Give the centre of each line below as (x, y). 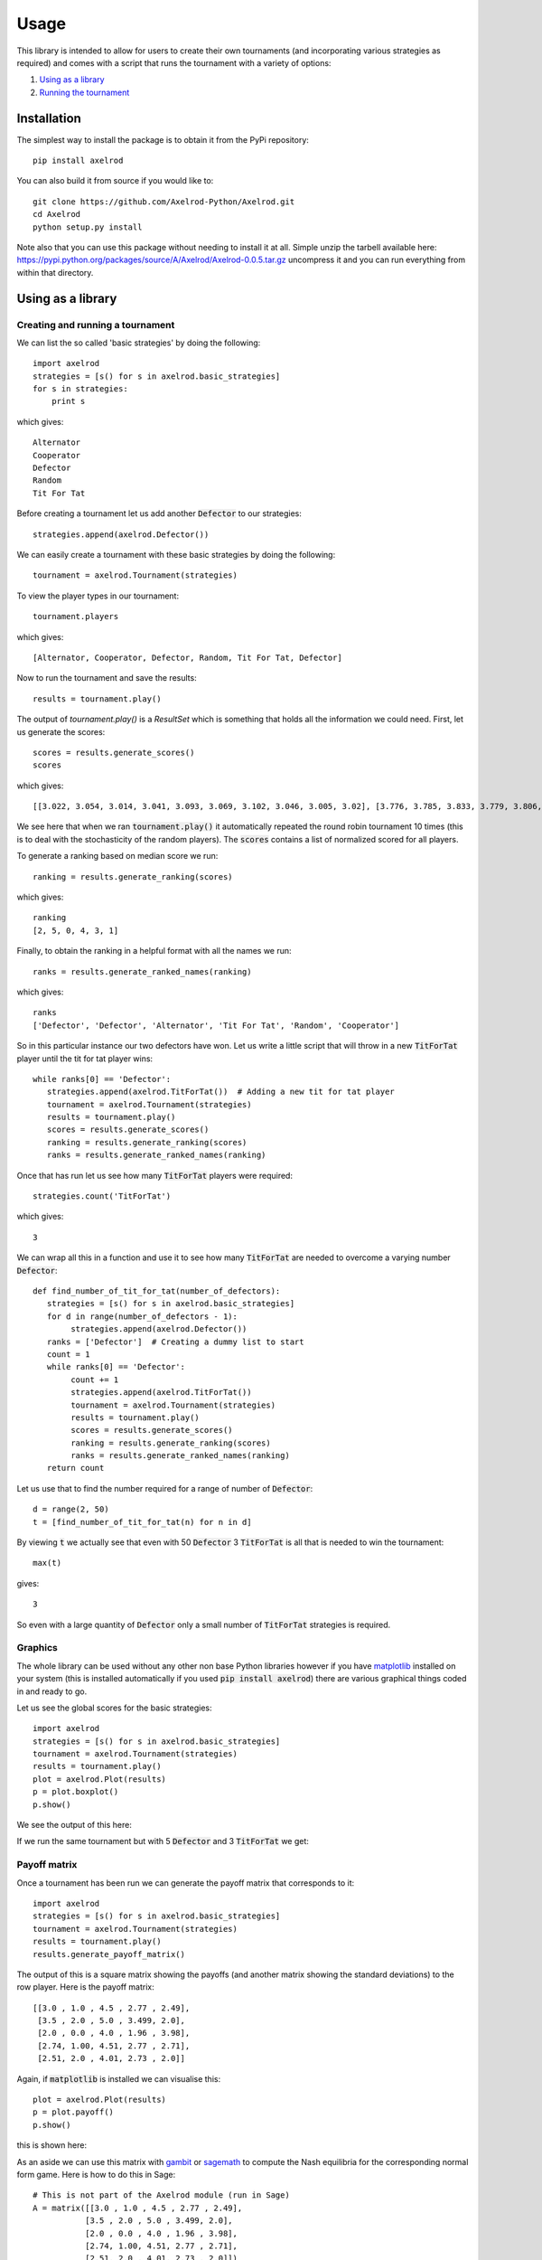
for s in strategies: (80, 389)
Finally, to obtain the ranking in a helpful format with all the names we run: (154, 951)
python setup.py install (88, 227)
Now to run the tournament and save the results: (107, 678)
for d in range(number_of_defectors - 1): (142, 1316)
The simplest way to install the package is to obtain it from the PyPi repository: (163, 139)
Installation (49, 118)
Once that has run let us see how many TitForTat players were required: (155, 1175)
